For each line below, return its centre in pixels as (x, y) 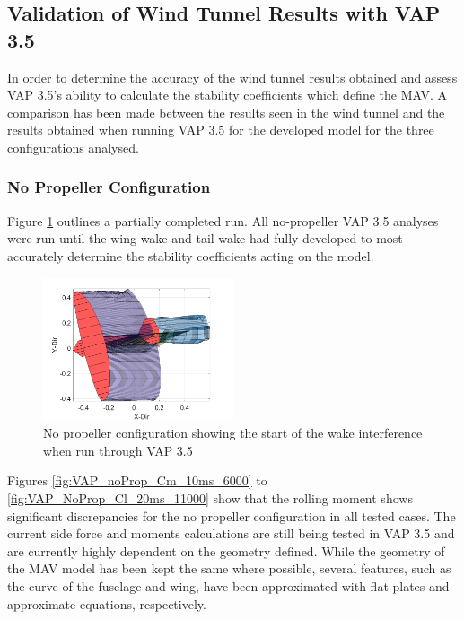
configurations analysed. (73, 147)
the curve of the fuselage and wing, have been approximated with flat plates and (228, 585)
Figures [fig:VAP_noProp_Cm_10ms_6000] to (137, 480)
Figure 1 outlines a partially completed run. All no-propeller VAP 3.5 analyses (223, 220)
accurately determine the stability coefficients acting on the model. (191, 255)
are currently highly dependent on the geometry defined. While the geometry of (226, 550)
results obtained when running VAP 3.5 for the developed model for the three (221, 130)
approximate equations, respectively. (107, 603)
